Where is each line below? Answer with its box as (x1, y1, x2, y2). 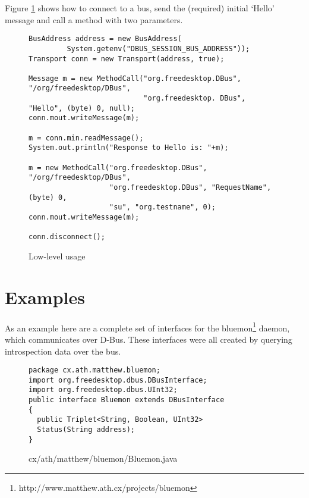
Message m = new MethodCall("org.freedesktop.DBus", (29, 74, 241, 83)
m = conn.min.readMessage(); (29, 133, 144, 142)
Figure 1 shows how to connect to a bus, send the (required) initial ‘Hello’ (5, 2, 275, 14)
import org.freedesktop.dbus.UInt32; (29, 386, 178, 394)
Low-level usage (29, 249, 86, 262)
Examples (5, 284, 85, 309)
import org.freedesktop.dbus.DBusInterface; (29, 375, 207, 384)
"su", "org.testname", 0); (109, 203, 216, 212)
